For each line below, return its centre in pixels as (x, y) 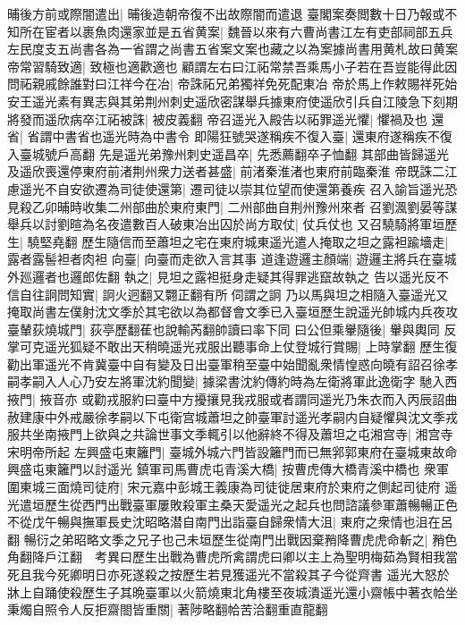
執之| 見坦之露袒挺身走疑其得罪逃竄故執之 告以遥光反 (280, 276)
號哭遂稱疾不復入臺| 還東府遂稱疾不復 (342, 136)
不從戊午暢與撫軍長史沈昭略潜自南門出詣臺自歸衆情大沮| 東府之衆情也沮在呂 (230, 522)
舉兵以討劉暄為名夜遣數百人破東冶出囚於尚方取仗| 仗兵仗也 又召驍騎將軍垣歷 (232, 224)
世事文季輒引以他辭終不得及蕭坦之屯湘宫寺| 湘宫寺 (305, 434)
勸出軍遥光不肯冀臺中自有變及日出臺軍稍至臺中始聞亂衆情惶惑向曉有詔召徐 (226, 363)
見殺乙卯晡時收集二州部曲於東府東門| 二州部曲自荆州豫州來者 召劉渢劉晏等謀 (232, 206)
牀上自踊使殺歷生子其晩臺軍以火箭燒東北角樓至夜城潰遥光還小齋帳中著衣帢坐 (232, 591)
